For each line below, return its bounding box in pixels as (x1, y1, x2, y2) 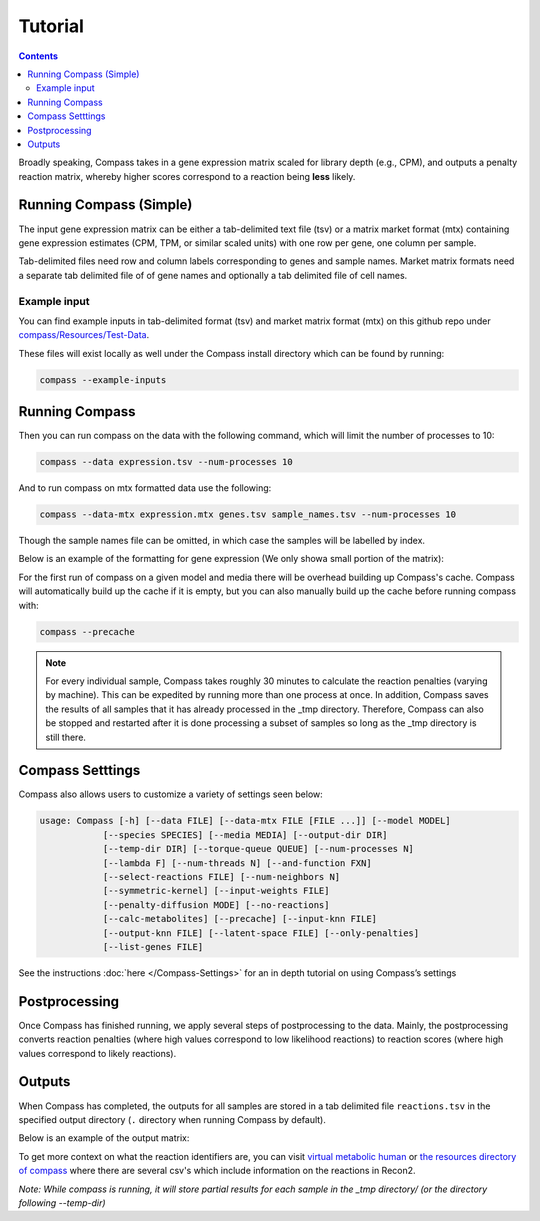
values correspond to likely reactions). (18, 1047, 177, 1059)
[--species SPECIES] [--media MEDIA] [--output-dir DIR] (102, 829, 388, 840)
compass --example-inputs (39, 374, 167, 385)
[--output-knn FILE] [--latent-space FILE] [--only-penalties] (102, 927, 420, 939)
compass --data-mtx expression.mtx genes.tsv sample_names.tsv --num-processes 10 (39, 509, 457, 520)
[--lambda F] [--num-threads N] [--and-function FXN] (102, 857, 372, 869)
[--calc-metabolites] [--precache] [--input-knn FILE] (102, 913, 378, 925)
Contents (18, 50, 59, 62)
